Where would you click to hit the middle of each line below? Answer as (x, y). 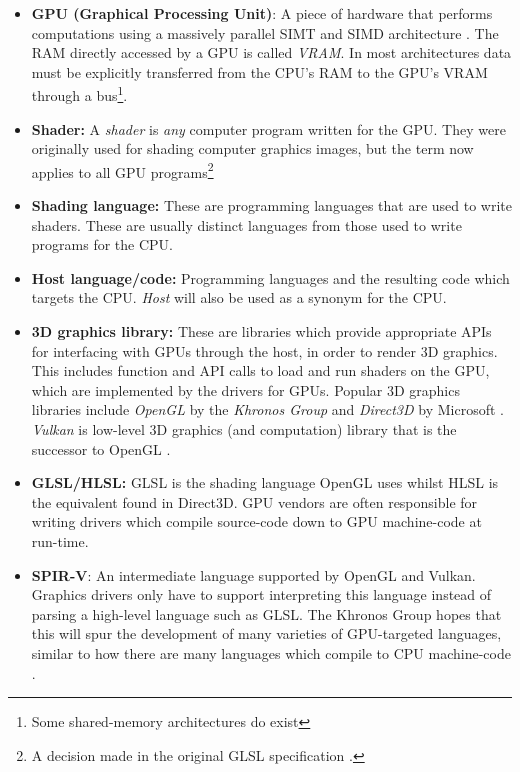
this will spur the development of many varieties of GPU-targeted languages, (266, 633)
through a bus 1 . (79, 94)
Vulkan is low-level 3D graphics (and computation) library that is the (244, 429)
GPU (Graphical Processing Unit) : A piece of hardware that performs (262, 13)
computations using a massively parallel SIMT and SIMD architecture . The (265, 32)
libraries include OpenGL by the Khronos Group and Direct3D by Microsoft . (267, 409)
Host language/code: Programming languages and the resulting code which (270, 277)
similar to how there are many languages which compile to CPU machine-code (271, 652)
